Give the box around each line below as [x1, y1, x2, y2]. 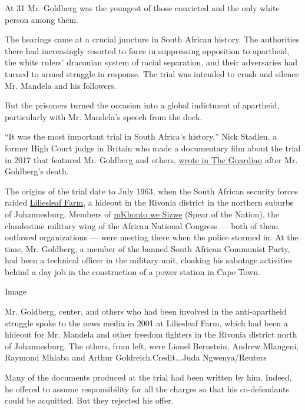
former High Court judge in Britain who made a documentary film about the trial [5, 141, 301, 154]
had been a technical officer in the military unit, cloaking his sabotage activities [5, 254, 293, 266]
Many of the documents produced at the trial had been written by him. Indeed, [5, 371, 292, 383]
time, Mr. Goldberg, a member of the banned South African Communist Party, [5, 242, 290, 254]
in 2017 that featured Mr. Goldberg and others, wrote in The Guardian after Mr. [5, 153, 298, 166]
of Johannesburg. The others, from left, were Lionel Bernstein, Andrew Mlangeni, [5, 339, 299, 352]
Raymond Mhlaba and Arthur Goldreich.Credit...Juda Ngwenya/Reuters [5, 351, 267, 363]
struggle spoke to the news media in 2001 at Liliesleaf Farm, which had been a [5, 316, 288, 329]
